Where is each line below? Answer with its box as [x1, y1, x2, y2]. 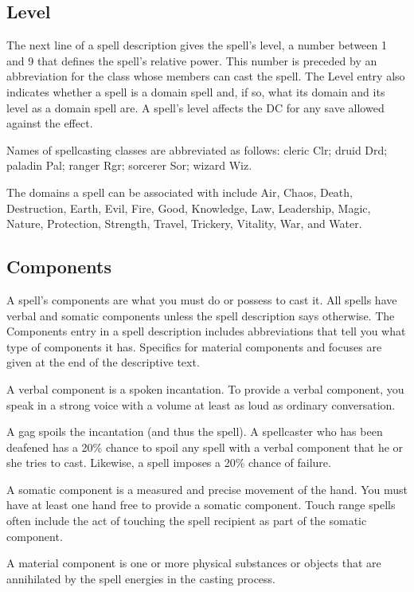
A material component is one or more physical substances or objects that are [6, 555, 381, 571]
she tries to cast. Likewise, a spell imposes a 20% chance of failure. [6, 454, 331, 471]
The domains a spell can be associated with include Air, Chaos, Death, [6, 183, 353, 200]
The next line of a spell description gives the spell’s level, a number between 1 [6, 37, 387, 53]
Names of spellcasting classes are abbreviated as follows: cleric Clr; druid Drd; [6, 141, 388, 158]
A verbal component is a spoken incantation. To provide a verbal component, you [6, 380, 404, 397]
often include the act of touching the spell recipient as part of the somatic [6, 512, 367, 529]
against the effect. [6, 115, 93, 131]
